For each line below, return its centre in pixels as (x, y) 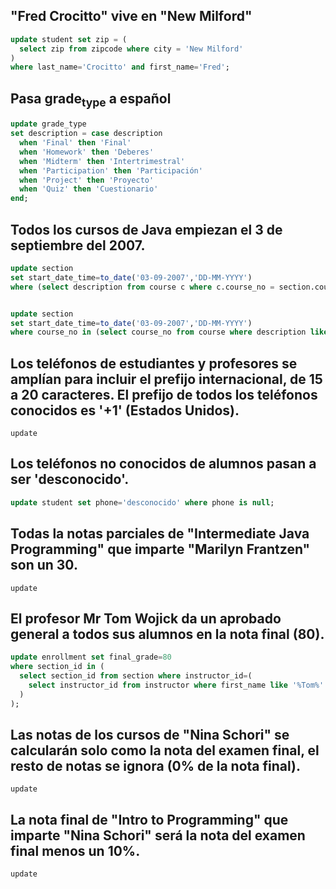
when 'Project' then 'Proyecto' (87, 180)
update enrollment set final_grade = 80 (91, 657)
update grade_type (48, 124)
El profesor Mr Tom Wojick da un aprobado (146, 618)
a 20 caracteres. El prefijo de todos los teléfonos (164, 394)
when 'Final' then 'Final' (75, 143)
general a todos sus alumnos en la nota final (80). (167, 634)
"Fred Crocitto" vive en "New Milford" (131, 16)
